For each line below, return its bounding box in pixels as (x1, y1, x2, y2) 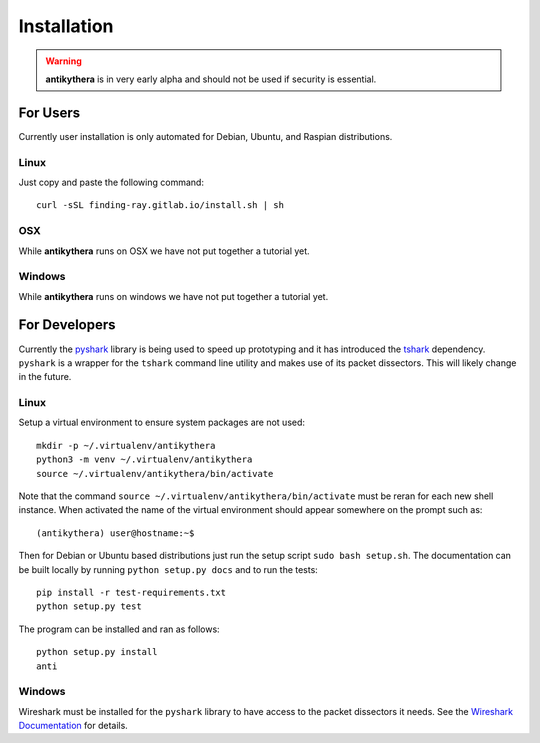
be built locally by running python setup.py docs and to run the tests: (18, 563, 319, 575)
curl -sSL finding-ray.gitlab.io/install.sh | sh (36, 200, 285, 211)
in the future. (18, 371, 72, 383)
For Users (18, 104, 81, 121)
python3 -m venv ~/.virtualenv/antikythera (36, 454, 253, 465)
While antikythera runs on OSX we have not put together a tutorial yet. (18, 245, 310, 257)
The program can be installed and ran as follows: (18, 623, 220, 635)
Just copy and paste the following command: (18, 176, 205, 188)
